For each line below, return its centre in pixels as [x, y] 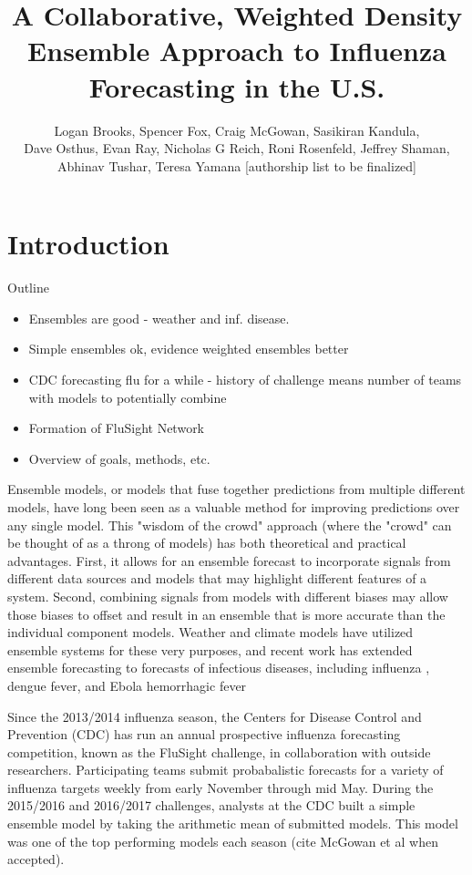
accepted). [36, 859]
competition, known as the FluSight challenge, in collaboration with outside [219, 751]
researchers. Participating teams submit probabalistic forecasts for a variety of [226, 770]
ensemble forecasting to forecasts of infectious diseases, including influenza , [219, 668]
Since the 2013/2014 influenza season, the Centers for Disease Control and [215, 716]
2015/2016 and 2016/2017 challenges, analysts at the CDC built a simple [211, 805]
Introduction [88, 244]
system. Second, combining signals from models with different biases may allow [228, 596]
